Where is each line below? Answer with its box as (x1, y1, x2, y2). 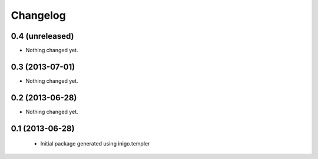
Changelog (11, 9, 66, 22)
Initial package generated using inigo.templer (40, 140, 150, 147)
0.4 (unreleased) (11, 31, 74, 41)
